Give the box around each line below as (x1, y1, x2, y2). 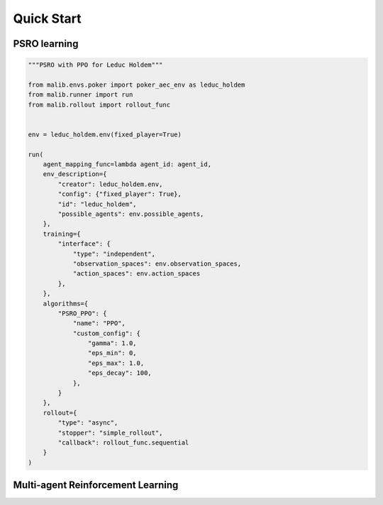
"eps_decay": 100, (87, 369, 152, 377)
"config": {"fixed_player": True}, (57, 190, 182, 198)
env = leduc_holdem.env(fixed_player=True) (28, 130, 182, 139)
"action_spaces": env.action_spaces (72, 270, 201, 278)
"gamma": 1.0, (87, 340, 138, 347)
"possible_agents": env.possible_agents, (57, 210, 204, 218)
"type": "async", (57, 419, 118, 427)
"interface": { (57, 240, 111, 248)
